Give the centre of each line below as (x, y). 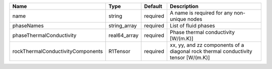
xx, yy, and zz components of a (207, 45)
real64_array (123, 35)
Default (153, 6)
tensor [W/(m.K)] (190, 57)
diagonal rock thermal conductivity (211, 51)
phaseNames (28, 26)
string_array (123, 26)
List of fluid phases (192, 26)
